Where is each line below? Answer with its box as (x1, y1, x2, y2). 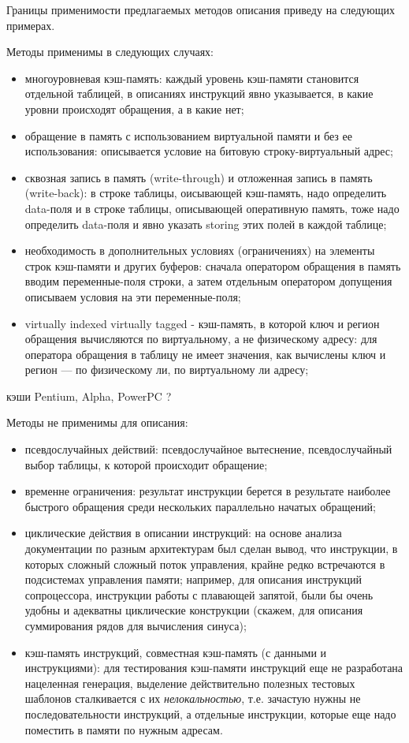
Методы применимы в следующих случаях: (6, 43, 214, 60)
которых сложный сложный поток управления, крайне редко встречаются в (24, 555, 385, 572)
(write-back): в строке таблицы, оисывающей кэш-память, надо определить (24, 185, 387, 201)
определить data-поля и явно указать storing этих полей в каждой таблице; (24, 215, 387, 232)
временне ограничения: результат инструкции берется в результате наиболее (24, 483, 391, 499)
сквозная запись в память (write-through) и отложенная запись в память (24, 169, 373, 185)
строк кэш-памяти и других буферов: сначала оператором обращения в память (24, 257, 401, 274)
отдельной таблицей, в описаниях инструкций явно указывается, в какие (24, 85, 374, 102)
